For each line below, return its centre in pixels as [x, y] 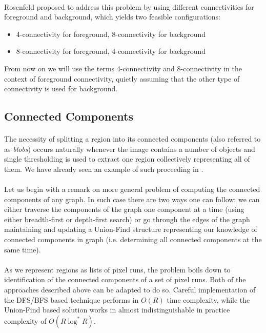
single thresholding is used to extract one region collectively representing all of [127, 159]
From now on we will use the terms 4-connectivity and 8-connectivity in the [123, 68]
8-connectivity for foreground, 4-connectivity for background [111, 51]
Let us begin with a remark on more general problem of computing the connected [132, 189]
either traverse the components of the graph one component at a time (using [124, 209]
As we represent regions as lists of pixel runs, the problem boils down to [117, 269]
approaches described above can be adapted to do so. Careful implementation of [130, 290]
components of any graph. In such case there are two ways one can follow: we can [132, 199]
